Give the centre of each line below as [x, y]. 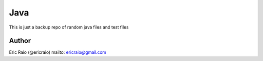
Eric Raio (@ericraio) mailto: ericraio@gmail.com [58, 52]
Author [20, 41]
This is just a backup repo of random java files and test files [69, 27]
